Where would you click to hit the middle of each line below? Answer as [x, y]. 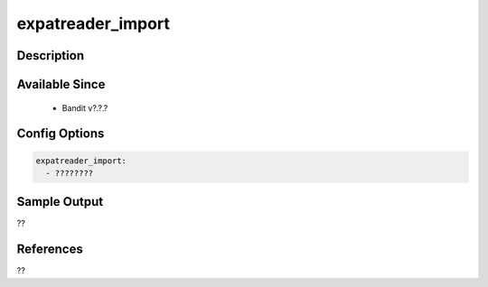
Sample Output [60, 202]
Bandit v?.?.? [85, 107]
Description [51, 56]
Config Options [61, 134]
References [50, 250]
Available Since [61, 84]
